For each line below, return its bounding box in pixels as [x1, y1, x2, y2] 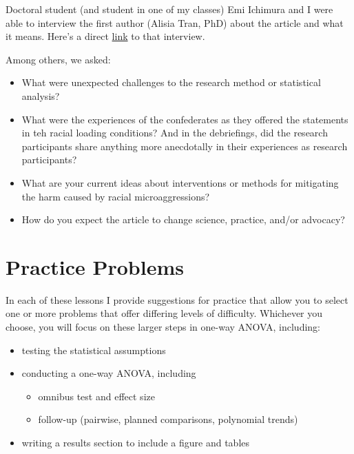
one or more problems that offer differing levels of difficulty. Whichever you [6, 306, 323, 320]
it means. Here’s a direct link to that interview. [6, 29, 205, 43]
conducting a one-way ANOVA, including [21, 366, 196, 380]
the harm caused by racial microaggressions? [21, 189, 210, 203]
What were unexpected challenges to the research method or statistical [21, 75, 321, 90]
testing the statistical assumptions [21, 342, 166, 357]
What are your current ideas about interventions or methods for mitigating [21, 175, 339, 189]
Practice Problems [6, 252, 184, 280]
